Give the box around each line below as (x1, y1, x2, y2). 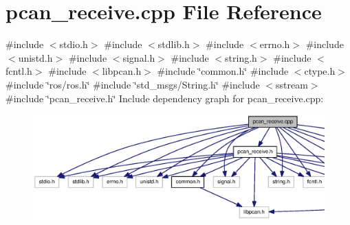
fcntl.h (6, 64, 32, 78)
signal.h (122, 50, 155, 64)
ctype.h (304, 64, 336, 78)
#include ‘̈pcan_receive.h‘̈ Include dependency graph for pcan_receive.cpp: (6, 91, 324, 105)
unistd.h (18, 50, 53, 64)
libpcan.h (102, 64, 142, 78)
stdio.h (59, 37, 88, 51)
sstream (275, 77, 308, 91)
